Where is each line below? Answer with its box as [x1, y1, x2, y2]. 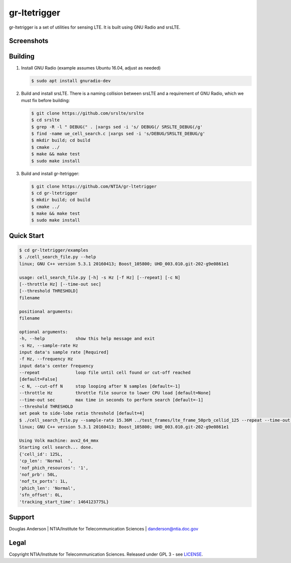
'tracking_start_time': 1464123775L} [19, 499, 109, 505]
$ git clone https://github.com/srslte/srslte [31, 110, 144, 116]
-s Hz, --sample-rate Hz [19, 342, 79, 348]
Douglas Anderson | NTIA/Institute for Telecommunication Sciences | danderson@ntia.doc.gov [9, 526, 198, 532]
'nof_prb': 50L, [19, 472, 58, 477]
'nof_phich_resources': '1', [19, 465, 89, 471]
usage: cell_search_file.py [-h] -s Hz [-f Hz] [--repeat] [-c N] [19, 274, 180, 280]
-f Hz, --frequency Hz [19, 356, 73, 362]
